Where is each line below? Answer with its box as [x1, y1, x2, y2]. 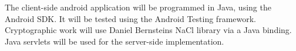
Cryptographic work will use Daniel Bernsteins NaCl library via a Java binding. [5, 24, 292, 36]
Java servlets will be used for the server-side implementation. [5, 35, 224, 47]
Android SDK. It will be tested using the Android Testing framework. [5, 12, 257, 24]
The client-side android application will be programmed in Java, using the [5, 1, 271, 13]
